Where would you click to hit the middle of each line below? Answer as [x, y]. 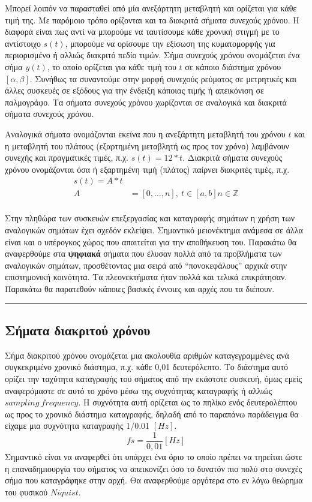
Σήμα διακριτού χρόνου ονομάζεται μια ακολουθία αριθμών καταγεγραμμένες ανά [147, 355]
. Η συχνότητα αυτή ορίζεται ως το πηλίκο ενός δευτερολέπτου [188, 402]
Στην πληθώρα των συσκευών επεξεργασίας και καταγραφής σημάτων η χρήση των [150, 218]
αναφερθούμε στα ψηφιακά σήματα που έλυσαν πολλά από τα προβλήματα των [143, 253]
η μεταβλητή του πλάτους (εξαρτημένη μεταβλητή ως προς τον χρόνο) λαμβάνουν [147, 145]
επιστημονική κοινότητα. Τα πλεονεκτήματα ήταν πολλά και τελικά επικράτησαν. [146, 277]
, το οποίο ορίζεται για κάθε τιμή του [112, 66]
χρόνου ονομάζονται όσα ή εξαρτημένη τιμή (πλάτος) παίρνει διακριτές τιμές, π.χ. [147, 169]
